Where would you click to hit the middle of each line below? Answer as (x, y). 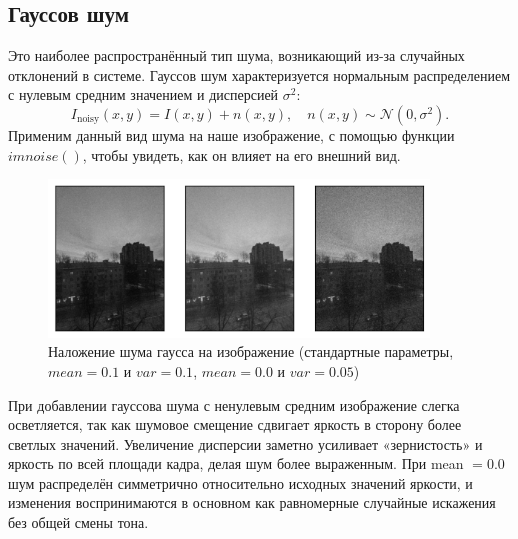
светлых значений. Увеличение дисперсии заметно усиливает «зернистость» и (245, 443)
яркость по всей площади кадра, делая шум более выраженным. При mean (236, 463)
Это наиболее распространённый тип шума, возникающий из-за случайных (236, 55)
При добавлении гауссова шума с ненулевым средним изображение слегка (234, 404)
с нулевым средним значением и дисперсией (143, 94)
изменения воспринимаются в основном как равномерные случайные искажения (252, 502)
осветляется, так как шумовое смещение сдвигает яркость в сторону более (235, 424)
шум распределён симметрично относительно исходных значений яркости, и (240, 482)
